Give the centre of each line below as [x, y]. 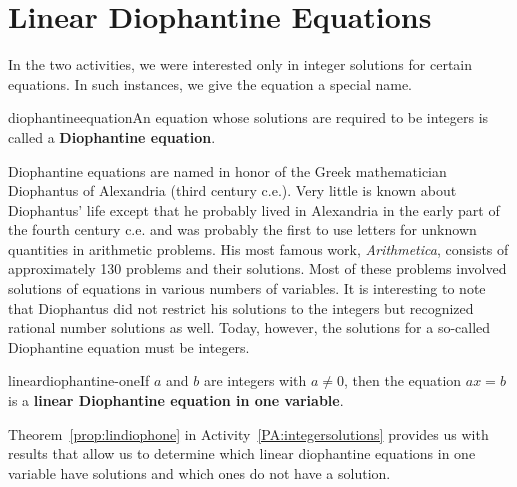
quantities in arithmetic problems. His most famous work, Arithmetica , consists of [258, 248]
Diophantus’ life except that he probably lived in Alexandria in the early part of [254, 209]
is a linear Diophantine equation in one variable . [176, 400]
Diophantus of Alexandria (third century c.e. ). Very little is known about [232, 190]
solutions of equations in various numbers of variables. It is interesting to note [247, 288]
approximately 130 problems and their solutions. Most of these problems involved [257, 268]
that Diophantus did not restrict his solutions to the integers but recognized [241, 307]
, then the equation [403, 380]
